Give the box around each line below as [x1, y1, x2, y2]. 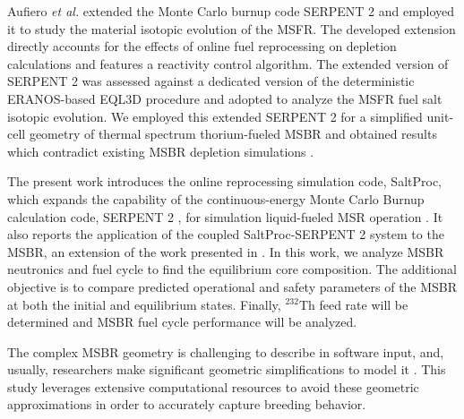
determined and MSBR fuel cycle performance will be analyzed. [7, 312, 357, 331]
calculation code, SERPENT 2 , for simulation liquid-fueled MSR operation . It [7, 207, 443, 226]
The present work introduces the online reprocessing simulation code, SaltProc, [7, 172, 442, 191]
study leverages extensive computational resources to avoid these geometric [7, 377, 419, 396]
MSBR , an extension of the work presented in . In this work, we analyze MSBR [7, 242, 444, 261]
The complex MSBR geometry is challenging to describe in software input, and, [7, 342, 444, 361]
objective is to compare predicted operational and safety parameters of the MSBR [7, 277, 458, 295]
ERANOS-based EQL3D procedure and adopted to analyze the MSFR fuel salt [7, 89, 443, 107]
